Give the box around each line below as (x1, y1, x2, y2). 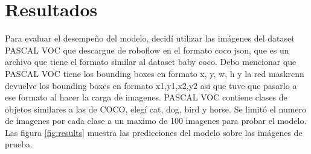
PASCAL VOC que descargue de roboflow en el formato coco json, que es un (5, 43, 289, 56)
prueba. (5, 138, 33, 150)
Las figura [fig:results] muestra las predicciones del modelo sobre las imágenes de (5, 126, 303, 138)
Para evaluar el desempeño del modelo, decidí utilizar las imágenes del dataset (5, 32, 295, 45)
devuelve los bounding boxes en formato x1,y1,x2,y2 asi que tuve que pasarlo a (5, 79, 297, 91)
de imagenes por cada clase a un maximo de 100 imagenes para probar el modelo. (5, 114, 307, 127)
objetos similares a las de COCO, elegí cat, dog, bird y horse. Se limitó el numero (5, 102, 307, 115)
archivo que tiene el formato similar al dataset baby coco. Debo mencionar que (5, 55, 297, 68)
